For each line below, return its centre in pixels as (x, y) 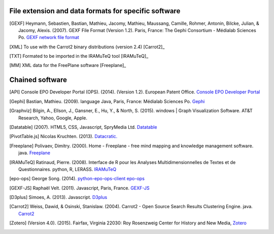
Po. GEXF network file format (49, 38)
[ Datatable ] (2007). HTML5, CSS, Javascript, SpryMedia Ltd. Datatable (83, 127)
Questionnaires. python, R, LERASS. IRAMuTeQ (67, 169)
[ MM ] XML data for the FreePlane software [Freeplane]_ (68, 65)
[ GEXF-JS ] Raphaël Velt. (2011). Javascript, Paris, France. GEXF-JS (79, 188)
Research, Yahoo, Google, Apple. (53, 118)
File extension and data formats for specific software (95, 11)
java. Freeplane (35, 153)
